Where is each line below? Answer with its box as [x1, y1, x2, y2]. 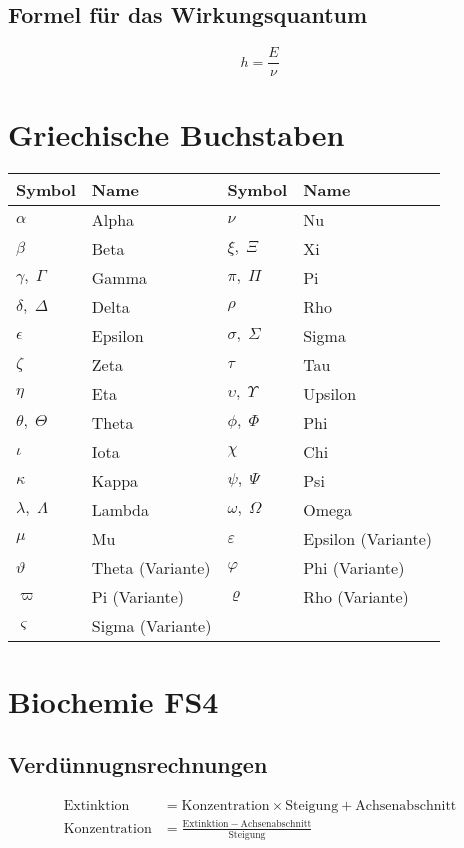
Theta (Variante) [91, 556, 211, 580]
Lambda [91, 498, 149, 522]
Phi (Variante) [303, 556, 405, 580]
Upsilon [303, 382, 357, 406]
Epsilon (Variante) [303, 527, 433, 551]
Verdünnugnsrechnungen [8, 749, 268, 780]
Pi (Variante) [91, 585, 185, 609]
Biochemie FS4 [8, 680, 219, 721]
